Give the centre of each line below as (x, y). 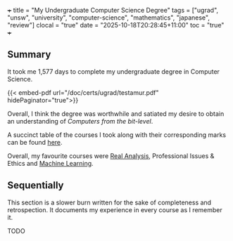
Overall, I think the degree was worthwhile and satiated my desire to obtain (116, 113)
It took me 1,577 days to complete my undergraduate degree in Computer (114, 71)
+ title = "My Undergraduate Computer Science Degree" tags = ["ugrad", (113, 10)
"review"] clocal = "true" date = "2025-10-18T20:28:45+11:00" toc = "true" (116, 25)
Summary (29, 54)
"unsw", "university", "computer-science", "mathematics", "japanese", (108, 18)
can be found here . (35, 142)
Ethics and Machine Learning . (50, 163)
